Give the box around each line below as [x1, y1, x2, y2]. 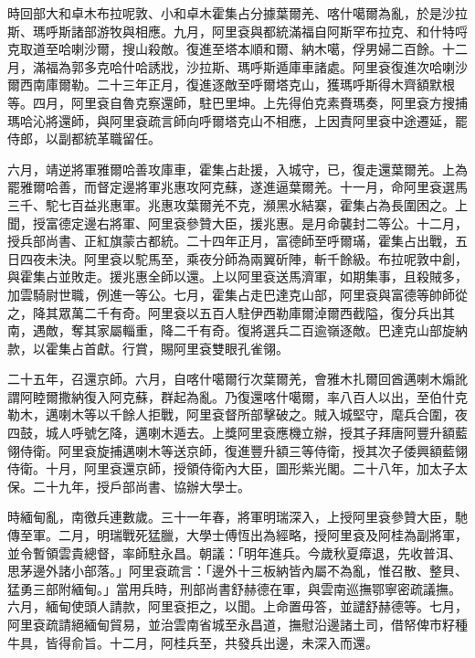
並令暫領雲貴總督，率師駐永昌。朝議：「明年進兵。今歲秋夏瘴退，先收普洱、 [7, 543, 461, 562]
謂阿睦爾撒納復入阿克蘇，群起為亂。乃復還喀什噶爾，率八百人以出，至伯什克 [7, 387, 468, 406]
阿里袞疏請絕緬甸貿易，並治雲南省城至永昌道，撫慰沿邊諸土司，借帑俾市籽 [7, 615, 455, 633]
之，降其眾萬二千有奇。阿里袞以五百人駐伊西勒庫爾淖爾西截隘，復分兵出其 [7, 302, 455, 322]
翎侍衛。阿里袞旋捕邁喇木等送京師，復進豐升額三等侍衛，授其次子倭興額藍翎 [7, 440, 468, 460]
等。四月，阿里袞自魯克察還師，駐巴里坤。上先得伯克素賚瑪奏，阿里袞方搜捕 [7, 92, 468, 111]
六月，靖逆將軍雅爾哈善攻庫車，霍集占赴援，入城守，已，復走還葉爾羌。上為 [7, 159, 468, 178]
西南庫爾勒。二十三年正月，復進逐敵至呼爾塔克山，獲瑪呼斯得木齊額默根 [19, 75, 455, 94]
